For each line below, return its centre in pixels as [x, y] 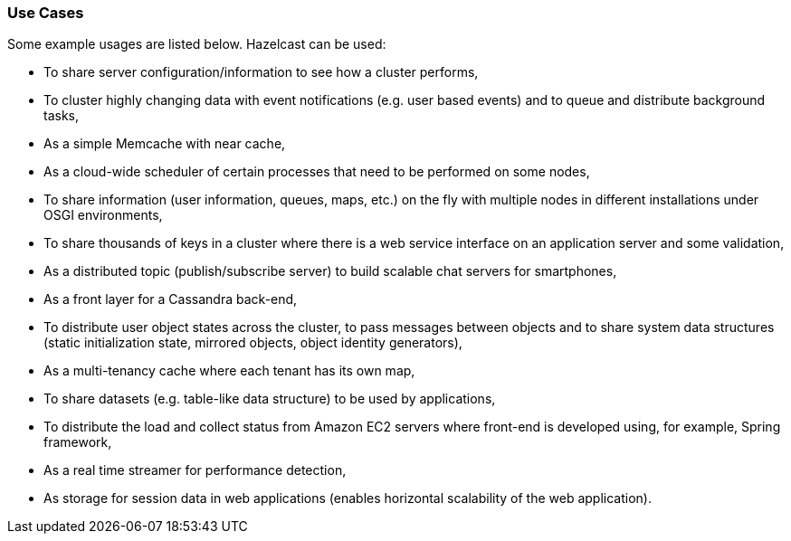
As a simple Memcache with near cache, [165, 144]
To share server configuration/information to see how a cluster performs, [261, 72]
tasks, [62, 116]
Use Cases [46, 13]
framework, [78, 442]
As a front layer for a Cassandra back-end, [171, 299]
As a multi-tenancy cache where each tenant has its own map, [229, 371]
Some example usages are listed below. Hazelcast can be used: [197, 44]
